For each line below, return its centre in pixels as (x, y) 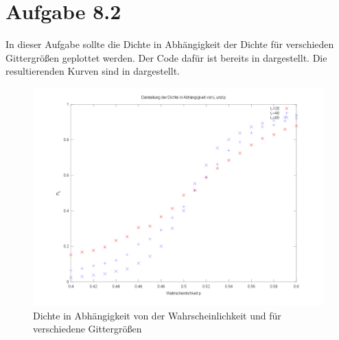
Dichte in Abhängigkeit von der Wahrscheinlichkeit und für (157, 315)
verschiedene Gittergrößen (87, 329)
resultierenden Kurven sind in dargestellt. (93, 71)
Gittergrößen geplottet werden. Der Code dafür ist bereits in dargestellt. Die (166, 57)
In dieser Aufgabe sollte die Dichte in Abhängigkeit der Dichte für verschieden (170, 44)
